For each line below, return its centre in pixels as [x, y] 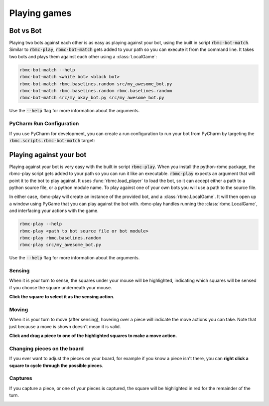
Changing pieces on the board [47, 348]
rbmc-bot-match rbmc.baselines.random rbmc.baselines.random [96, 91]
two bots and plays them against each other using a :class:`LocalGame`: [83, 56]
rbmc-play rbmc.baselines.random [61, 238]
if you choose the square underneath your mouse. [61, 287]
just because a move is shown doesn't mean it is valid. [65, 326]
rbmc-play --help [41, 224]
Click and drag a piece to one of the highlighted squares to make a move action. [93, 336]
